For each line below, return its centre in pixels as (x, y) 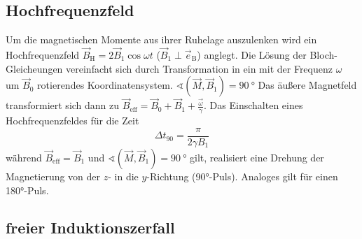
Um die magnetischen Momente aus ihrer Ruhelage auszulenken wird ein (161, 39)
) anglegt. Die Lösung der (252, 55)
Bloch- (323, 55)
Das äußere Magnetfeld (307, 85)
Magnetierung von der (53, 176)
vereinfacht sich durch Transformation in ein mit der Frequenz (199, 68)
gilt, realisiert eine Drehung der (257, 157)
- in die (123, 176)
